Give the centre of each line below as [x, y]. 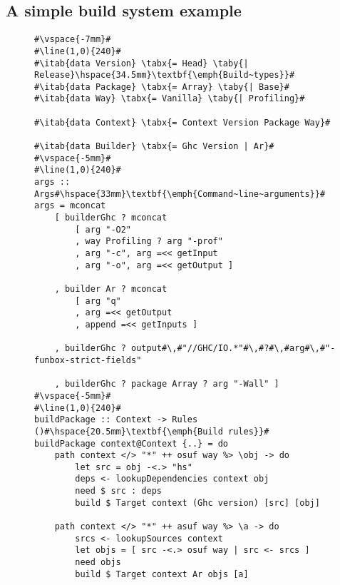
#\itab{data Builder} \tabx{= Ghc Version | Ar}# [154, 147]
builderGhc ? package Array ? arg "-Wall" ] [172, 384]
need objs [98, 563]
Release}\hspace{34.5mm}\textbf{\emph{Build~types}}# [165, 75]
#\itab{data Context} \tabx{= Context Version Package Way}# [182, 122]
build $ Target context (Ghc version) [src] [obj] [197, 503]
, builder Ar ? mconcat [111, 289]
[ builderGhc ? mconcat [111, 218]
